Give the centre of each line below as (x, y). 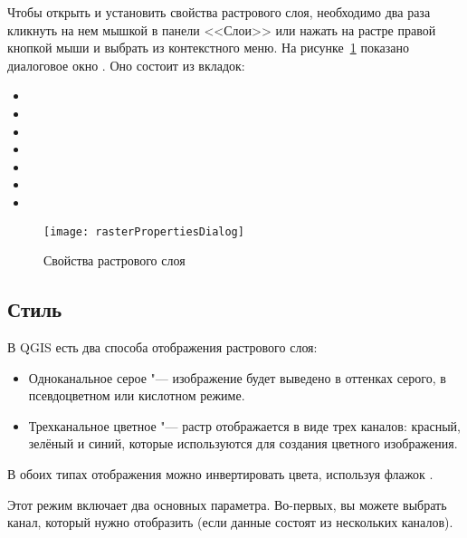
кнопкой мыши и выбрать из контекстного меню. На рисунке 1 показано (208, 48)
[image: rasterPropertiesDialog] (144, 231)
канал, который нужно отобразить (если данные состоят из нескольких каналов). (230, 522)
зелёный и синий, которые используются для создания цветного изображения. (243, 443)
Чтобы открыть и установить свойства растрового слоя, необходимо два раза (219, 12)
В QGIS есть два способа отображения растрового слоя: (162, 346)
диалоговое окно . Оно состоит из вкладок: (126, 65)
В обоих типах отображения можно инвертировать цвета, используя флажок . (220, 473)
